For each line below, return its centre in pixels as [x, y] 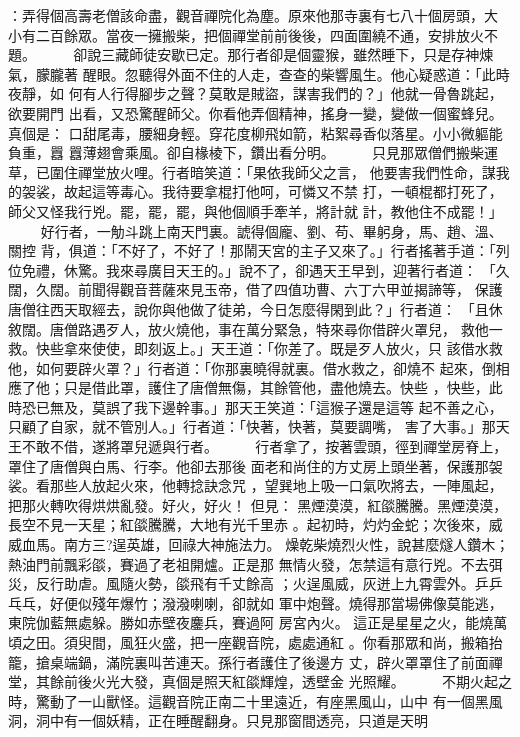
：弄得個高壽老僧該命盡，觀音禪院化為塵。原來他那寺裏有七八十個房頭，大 [253, 15]
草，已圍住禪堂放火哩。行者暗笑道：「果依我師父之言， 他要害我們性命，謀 [252, 171]
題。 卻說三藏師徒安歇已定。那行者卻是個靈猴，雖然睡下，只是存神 [244, 54]
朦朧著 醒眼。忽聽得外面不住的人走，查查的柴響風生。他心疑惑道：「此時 [272, 73]
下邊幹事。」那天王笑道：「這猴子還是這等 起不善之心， [325, 406]
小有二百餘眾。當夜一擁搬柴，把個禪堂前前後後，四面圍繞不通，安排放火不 [253, 34]
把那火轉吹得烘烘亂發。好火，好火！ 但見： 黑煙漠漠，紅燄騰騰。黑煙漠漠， [258, 504]
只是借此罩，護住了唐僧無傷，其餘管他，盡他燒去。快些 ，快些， [276, 387]
